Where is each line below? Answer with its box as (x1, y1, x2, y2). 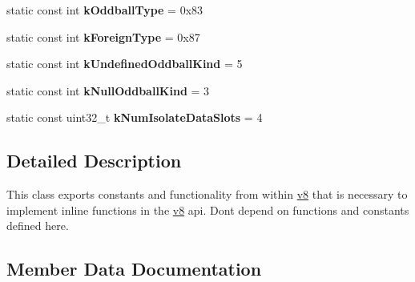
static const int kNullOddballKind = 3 (6, 82, 210, 99)
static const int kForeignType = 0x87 (6, 28, 200, 45)
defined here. (6, 217, 69, 234)
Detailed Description (6, 148, 182, 173)
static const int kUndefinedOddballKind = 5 (6, 55, 243, 72)
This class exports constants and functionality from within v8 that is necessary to (6, 186, 408, 203)
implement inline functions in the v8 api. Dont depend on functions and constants (6, 201, 409, 218)
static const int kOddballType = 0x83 (6, 2, 203, 18)
